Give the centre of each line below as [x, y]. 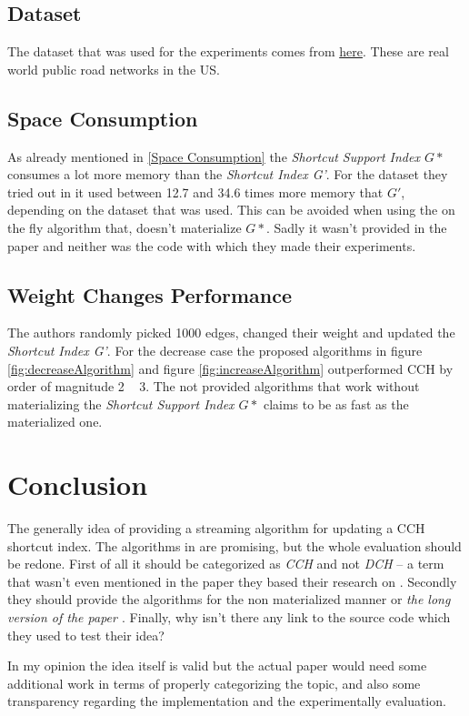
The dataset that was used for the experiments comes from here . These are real [228, 51]
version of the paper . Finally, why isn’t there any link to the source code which [229, 617]
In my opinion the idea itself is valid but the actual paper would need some [217, 666]
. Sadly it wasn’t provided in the [356, 227]
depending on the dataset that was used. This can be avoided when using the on [231, 210]
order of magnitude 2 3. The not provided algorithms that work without [214, 386]
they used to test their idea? [86, 635]
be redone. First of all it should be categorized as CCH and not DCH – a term [226, 564]
